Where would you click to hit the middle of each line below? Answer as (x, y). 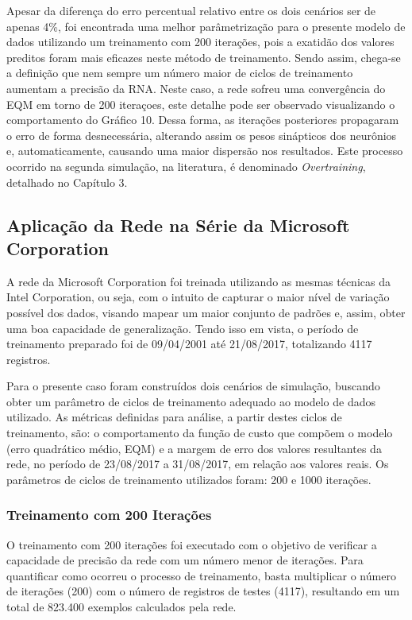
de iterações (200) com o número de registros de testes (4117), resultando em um (203, 591)
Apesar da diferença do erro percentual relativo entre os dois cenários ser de (191, 10)
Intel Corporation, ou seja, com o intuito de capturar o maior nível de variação (198, 297)
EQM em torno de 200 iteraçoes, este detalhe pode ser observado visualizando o (201, 104)
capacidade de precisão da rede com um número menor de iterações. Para (185, 560)
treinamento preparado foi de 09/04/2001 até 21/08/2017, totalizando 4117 (189, 344)
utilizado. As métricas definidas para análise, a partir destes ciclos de (174, 417)
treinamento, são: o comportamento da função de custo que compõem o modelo (200, 433)
